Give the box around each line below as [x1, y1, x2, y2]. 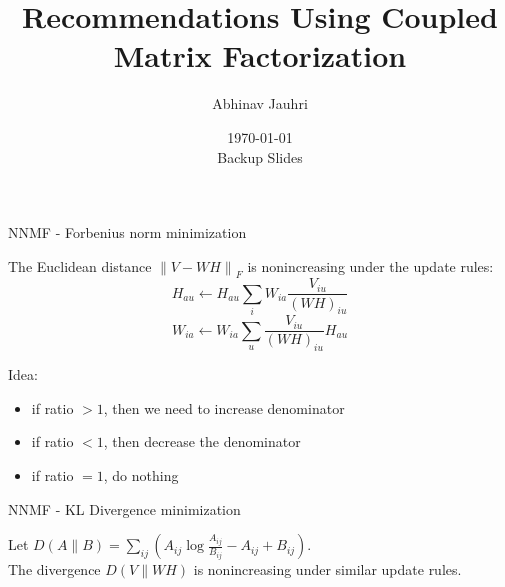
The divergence [8, 559, 101, 580]
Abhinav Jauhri [212, 93, 308, 114]
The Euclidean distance [8, 255, 152, 276]
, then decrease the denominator [103, 431, 301, 452]
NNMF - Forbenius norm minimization [8, 222, 247, 243]
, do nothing [103, 464, 179, 485]
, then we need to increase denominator [103, 397, 345, 418]
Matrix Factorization [113, 35, 407, 76]
